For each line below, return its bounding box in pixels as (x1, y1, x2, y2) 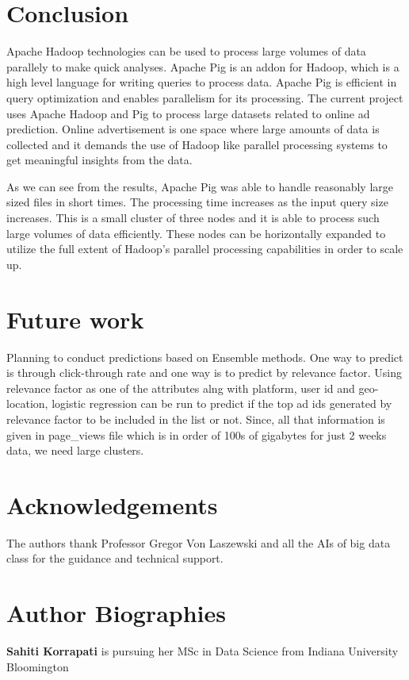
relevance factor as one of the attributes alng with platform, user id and (6, 379, 355, 396)
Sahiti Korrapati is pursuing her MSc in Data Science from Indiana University (6, 643, 399, 659)
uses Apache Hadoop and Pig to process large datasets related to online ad (6, 105, 370, 121)
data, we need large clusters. (6, 442, 144, 459)
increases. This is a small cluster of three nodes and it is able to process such (6, 209, 380, 226)
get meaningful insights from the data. (6, 152, 193, 168)
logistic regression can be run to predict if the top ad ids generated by (52, 395, 392, 412)
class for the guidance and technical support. (6, 550, 224, 567)
